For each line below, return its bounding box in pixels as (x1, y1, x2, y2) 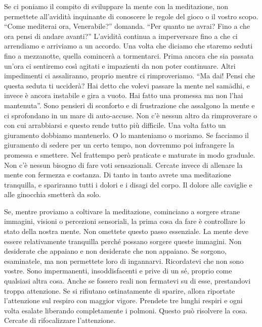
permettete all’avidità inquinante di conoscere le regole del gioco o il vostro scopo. (4, 11, 258, 21)
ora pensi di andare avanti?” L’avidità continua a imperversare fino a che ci (4, 30, 238, 41)
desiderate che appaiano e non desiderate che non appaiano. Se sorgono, (4, 246, 227, 256)
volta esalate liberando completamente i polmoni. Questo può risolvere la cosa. (4, 305, 248, 315)
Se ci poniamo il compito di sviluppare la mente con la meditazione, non (4, 1, 229, 11)
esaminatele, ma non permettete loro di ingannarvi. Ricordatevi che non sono (4, 255, 244, 266)
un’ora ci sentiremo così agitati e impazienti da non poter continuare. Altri (4, 60, 236, 71)
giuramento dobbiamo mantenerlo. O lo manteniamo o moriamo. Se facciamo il (4, 129, 249, 140)
